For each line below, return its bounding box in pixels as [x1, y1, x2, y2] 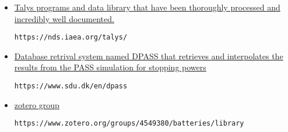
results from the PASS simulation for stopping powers [14, 61, 206, 73]
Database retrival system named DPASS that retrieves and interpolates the [14, 49, 283, 62]
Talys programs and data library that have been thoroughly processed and [14, 1, 280, 13]
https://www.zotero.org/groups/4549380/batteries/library [14, 119, 244, 128]
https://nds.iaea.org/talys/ [14, 33, 128, 42]
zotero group [14, 98, 59, 110]
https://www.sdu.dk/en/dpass [14, 82, 128, 91]
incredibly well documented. [14, 12, 114, 24]
